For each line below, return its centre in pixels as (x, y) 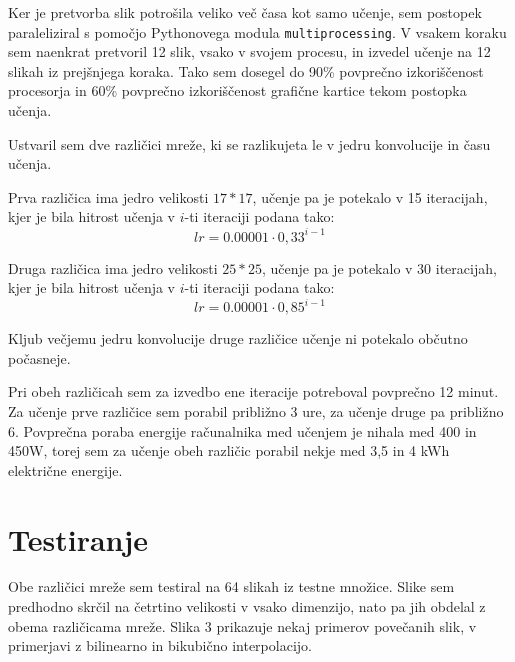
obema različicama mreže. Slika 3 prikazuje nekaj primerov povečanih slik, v (242, 625)
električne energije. (65, 469)
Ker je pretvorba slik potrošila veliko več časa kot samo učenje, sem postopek (245, 12)
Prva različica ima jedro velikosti (108, 196)
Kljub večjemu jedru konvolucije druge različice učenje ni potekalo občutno (238, 338)
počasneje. (39, 357)
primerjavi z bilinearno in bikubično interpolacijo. (160, 645)
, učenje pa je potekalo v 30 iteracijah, (379, 267)
